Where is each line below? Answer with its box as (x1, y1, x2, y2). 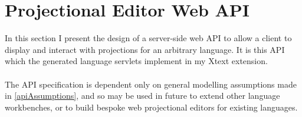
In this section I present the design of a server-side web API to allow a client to (5, 32, 292, 44)
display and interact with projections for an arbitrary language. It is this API (5, 43, 285, 55)
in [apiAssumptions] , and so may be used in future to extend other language (5, 89, 280, 102)
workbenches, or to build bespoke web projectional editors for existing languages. (5, 101, 298, 113)
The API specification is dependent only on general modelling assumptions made (5, 78, 297, 90)
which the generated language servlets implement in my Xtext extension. (5, 55, 268, 67)
